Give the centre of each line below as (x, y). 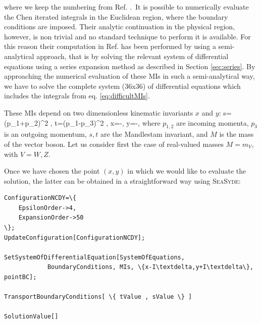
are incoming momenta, (212, 122)
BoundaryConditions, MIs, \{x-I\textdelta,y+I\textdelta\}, (150, 267)
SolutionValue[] (31, 317)
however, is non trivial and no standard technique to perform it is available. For (127, 36)
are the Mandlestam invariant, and (154, 134)
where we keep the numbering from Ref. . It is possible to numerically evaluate (126, 7)
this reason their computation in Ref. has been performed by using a (110, 46)
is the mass (237, 134)
